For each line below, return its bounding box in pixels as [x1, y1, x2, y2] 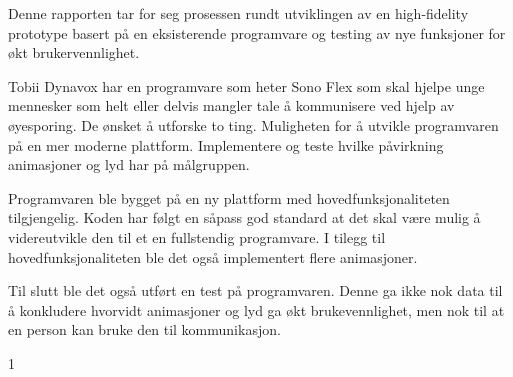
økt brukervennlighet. [8, 42, 140, 63]
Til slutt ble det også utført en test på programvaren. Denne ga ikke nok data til [8, 280, 503, 301]
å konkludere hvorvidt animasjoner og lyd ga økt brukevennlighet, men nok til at [8, 299, 505, 320]
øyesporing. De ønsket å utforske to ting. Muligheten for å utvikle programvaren [8, 114, 499, 135]
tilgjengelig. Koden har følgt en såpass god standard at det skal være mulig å [8, 207, 481, 228]
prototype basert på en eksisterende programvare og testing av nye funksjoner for [8, 22, 506, 43]
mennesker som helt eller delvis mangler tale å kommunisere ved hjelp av [8, 95, 455, 116]
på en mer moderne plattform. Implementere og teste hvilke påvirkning [8, 134, 444, 155]
